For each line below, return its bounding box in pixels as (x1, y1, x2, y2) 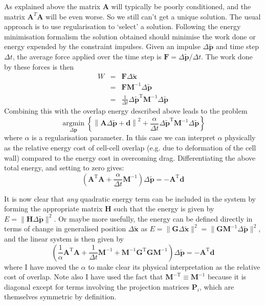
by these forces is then (4, 61, 74, 72)
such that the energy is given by (114, 203, 214, 214)
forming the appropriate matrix (4, 203, 103, 214)
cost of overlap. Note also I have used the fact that (4, 271, 163, 282)
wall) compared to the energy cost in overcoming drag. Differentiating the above (4, 152, 256, 163)
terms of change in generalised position (4, 223, 126, 234)
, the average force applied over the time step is (12, 51, 162, 61)
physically (225, 132, 256, 143)
